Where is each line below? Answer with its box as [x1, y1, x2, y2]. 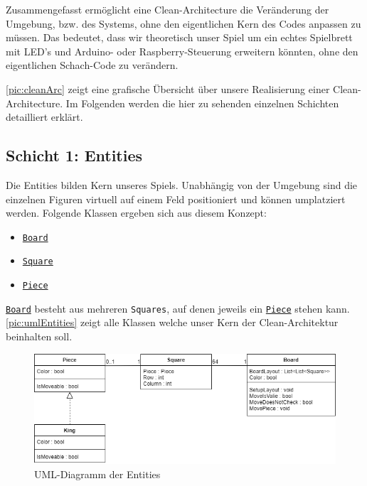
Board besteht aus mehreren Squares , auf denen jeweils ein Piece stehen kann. [6, 301, 350, 315]
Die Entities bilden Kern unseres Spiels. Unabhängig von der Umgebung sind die [6, 177, 358, 192]
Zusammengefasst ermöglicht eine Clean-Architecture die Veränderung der [6, 2, 329, 16]
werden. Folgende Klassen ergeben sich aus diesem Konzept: [6, 205, 267, 220]
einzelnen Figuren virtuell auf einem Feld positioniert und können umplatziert [6, 191, 346, 206]
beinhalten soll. [6, 328, 73, 343]
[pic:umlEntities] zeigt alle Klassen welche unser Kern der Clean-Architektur [6, 315, 339, 330]
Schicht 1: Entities [6, 144, 143, 166]
